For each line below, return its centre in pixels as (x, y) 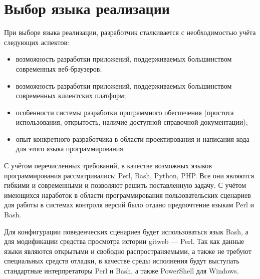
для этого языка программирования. (70, 149)
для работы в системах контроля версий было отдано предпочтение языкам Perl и (129, 205)
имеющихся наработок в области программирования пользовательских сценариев (127, 195)
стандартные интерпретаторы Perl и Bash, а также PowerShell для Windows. (121, 270)
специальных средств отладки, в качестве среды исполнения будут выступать (122, 261)
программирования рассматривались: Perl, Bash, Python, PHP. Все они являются (129, 175)
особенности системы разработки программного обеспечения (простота (125, 112)
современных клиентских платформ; (71, 95)
